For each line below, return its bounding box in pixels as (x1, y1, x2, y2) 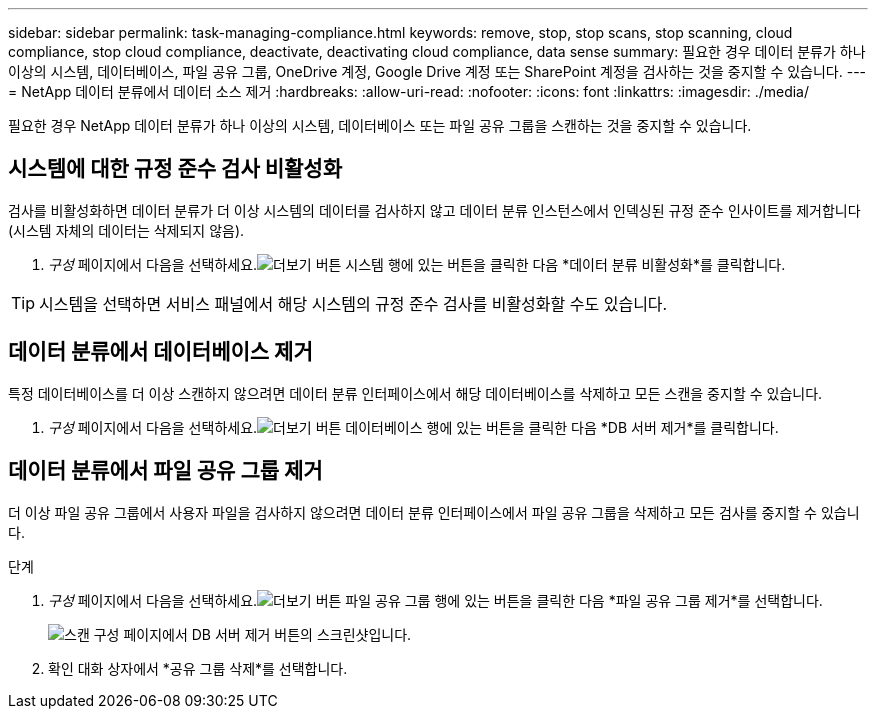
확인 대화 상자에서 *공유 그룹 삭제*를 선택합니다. (48, 659, 348, 677)
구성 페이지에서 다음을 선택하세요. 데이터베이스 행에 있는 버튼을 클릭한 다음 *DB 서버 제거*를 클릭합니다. (48, 418, 779, 436)
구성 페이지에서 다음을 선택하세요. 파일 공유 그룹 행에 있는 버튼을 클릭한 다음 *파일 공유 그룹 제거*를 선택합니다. (48, 591, 823, 609)
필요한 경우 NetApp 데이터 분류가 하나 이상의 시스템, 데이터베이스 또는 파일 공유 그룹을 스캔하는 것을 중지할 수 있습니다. (8, 117, 752, 134)
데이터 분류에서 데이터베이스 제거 (8, 339, 313, 365)
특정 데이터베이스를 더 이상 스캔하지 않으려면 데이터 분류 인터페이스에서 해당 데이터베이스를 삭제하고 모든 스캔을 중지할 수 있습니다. (8, 384, 823, 402)
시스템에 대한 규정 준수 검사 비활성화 (8, 156, 342, 182)
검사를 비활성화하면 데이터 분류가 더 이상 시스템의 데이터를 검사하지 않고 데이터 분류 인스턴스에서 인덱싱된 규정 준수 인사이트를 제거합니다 (8, 201, 861, 219)
